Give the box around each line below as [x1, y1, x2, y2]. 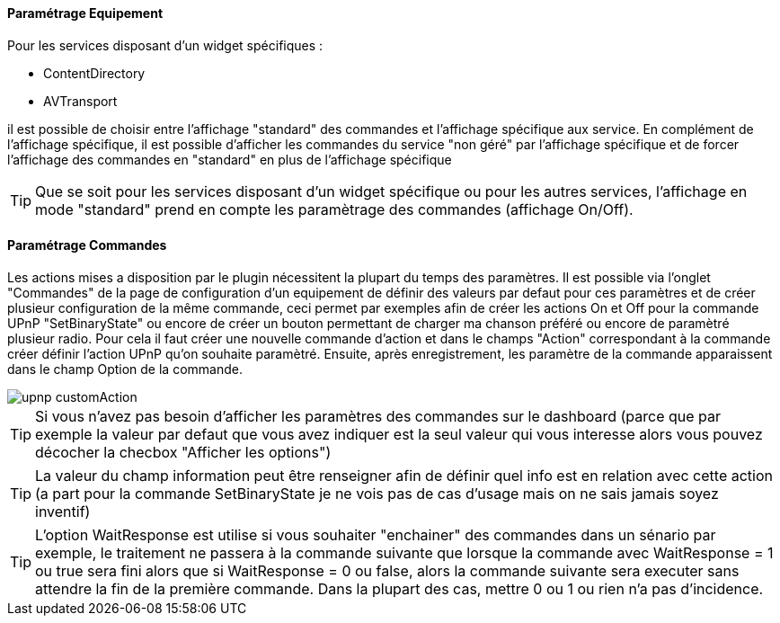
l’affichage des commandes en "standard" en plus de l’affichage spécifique [7, 151, 452, 167]
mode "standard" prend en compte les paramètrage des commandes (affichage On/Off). [35, 200, 634, 218]
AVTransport [43, 93, 118, 109]
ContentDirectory [43, 65, 146, 81]
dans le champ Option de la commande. [7, 360, 243, 377]
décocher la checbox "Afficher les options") [35, 442, 332, 461]
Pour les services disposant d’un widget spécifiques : [7, 37, 324, 53]
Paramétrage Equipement [7, 5, 164, 21]
